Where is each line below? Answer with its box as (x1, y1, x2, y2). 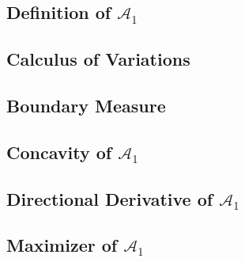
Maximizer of (6, 233, 118, 257)
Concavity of (6, 139, 112, 164)
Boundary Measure (6, 93, 166, 117)
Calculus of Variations (6, 47, 190, 71)
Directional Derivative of (6, 186, 213, 211)
